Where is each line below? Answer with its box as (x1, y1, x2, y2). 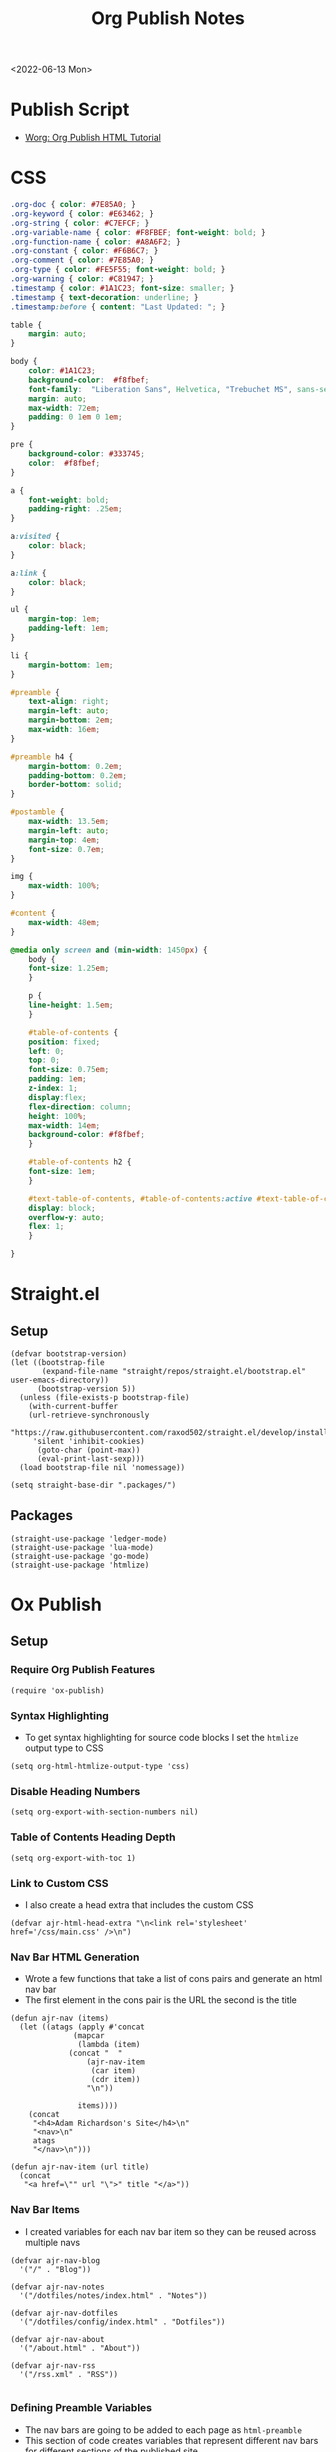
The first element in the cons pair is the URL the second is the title (24, 1994, 298, 2006)
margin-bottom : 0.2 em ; (28, 761, 123, 771)
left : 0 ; (28, 1046, 65, 1056)
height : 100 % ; (28, 1111, 87, 1121)
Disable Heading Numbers (10, 1784, 141, 1798)
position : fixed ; (28, 1037, 101, 1047)
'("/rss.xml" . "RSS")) (19, 2369, 118, 2379)
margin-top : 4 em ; (28, 835, 101, 845)
